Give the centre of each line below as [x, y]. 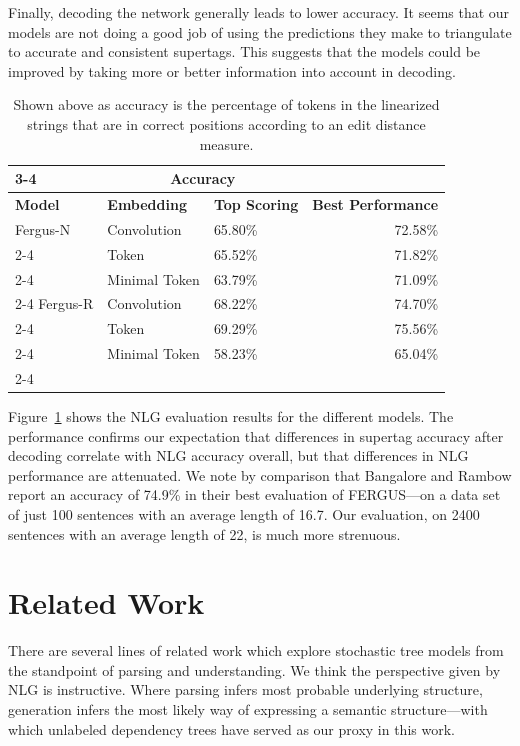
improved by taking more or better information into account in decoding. [232, 70]
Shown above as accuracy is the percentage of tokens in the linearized [226, 104]
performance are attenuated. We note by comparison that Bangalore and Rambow [260, 474]
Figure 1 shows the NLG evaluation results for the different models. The [231, 416]
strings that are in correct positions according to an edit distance [226, 123]
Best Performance [375, 204]
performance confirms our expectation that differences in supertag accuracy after [256, 435]
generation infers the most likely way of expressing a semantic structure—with [248, 709]
